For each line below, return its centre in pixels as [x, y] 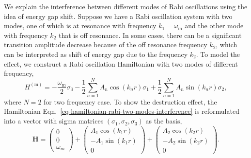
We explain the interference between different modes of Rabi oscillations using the [126, 6]
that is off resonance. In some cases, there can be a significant [150, 35]
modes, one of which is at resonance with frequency [80, 26]
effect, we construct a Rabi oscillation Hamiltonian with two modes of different [121, 63]
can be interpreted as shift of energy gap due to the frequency [96, 54]
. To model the [218, 54]
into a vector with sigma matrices [54, 121]
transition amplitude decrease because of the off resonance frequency [106, 44]
